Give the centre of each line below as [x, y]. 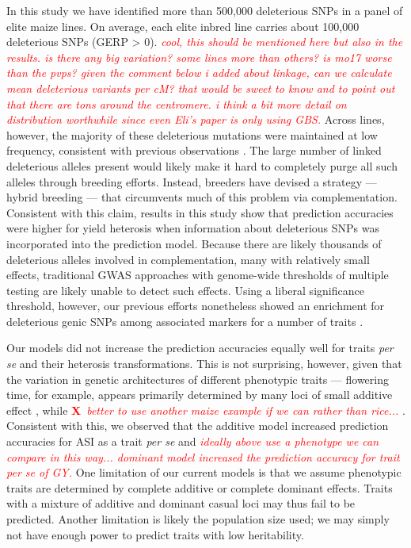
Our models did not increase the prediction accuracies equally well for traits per [200, 348]
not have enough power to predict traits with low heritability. [155, 534]
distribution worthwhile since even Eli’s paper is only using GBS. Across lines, [196, 119]
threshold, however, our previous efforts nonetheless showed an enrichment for [196, 306]
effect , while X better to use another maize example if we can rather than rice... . [206, 410]
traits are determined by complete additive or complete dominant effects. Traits [200, 487]
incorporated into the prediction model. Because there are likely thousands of [194, 243]
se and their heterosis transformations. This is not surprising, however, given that [204, 364]
